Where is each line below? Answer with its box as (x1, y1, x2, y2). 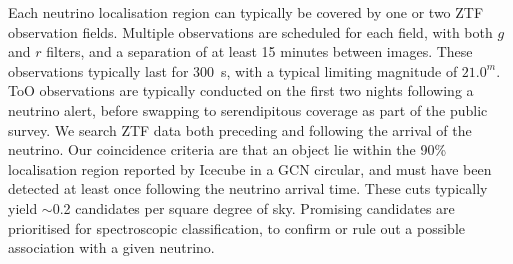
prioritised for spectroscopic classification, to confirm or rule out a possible (8, 217, 465, 238)
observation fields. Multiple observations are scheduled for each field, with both (8, 21, 493, 42)
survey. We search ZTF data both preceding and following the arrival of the (8, 119, 472, 140)
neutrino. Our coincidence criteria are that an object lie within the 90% (8, 139, 447, 160)
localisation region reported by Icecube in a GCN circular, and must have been (8, 158, 492, 179)
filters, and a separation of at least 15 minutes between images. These (46, 41, 473, 62)
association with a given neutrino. (8, 237, 215, 258)
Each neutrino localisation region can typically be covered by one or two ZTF (8, 2, 484, 22)
